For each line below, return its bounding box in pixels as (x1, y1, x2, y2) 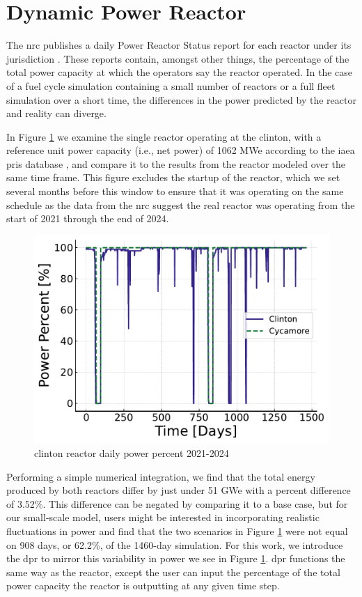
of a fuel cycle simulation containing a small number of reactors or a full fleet (6, 78, 336, 93)
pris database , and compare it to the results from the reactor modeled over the (6, 156, 346, 171)
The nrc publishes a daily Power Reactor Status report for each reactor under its (6, 38, 352, 52)
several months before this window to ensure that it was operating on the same (6, 184, 344, 199)
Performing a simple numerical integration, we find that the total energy (6, 469, 315, 483)
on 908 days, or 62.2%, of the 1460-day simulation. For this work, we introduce (6, 537, 343, 552)
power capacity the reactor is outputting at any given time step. (6, 578, 280, 593)
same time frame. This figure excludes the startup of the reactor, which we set (6, 170, 340, 185)
